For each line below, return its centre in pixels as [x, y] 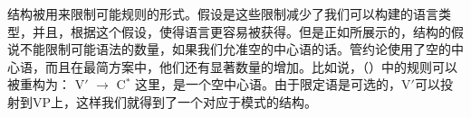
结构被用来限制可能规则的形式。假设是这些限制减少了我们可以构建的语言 [223, 13]
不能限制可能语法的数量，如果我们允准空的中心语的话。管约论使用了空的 [235, 49]
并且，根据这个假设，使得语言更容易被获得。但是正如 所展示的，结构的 [241, 31]
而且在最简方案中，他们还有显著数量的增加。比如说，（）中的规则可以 [251, 66]
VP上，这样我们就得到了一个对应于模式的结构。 [175, 101]
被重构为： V [46, 84]
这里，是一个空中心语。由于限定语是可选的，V [273, 84]
